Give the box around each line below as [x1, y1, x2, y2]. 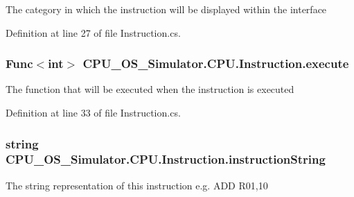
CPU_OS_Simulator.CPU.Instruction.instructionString [6, 151, 326, 168]
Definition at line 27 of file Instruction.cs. [6, 25, 181, 40]
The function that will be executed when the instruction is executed [6, 82, 294, 96]
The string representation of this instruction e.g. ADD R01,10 [6, 178, 268, 192]
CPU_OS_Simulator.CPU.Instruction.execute [82, 55, 349, 72]
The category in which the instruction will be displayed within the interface [6, 2, 327, 16]
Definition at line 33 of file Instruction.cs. [6, 105, 181, 119]
